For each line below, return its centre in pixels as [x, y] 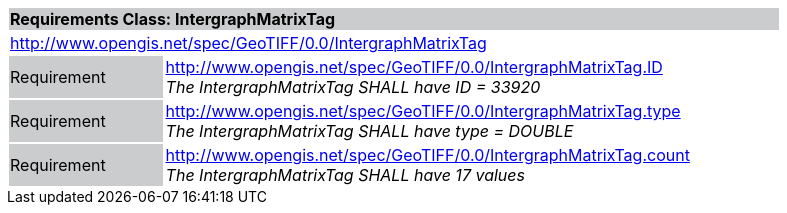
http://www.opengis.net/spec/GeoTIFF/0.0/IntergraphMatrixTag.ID [414, 67]
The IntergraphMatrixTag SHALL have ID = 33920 [353, 87]
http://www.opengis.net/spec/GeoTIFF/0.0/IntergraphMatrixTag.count [427, 155]
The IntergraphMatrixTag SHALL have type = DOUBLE [369, 131]
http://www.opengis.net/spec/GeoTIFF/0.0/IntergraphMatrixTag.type [423, 111]
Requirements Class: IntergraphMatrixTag [173, 19]
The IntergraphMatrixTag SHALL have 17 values [345, 175]
